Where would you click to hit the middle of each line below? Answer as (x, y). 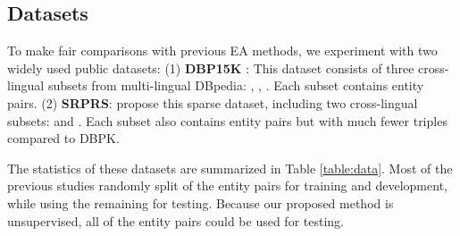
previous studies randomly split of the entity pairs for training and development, (227, 185)
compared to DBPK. (63, 138)
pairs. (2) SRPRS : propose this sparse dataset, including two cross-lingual (213, 102)
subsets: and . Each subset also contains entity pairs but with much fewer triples (227, 120)
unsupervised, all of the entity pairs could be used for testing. (176, 220)
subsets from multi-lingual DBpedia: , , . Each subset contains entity (236, 85)
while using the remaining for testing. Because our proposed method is (201, 202)
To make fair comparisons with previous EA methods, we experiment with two (222, 51)
